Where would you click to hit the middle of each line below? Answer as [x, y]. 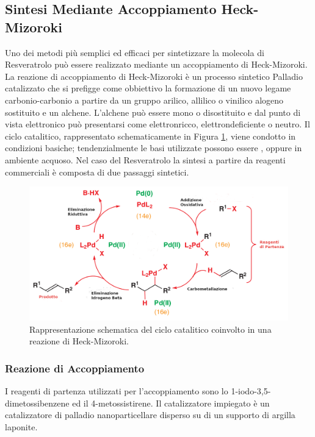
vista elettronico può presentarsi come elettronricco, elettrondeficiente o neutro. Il [157, 124]
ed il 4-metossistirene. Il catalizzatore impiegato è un [171, 403]
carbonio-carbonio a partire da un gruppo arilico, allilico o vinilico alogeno [144, 100]
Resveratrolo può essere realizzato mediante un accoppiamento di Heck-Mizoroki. [156, 64]
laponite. [21, 426]
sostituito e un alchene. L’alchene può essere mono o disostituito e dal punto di [153, 112]
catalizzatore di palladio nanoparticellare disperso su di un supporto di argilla [150, 415]
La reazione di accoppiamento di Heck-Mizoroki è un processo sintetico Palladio [154, 76]
